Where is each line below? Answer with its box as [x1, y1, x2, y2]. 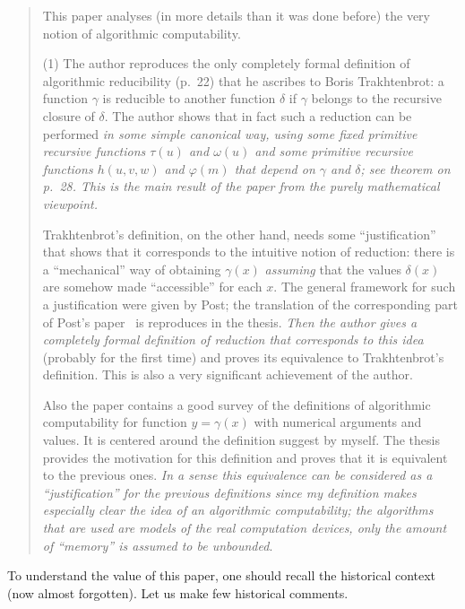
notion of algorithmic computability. [42, 23, 241, 42]
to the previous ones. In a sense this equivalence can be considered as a [42, 465, 433, 484]
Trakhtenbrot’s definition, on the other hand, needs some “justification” [42, 224, 436, 243]
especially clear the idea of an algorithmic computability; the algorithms [42, 500, 434, 519]
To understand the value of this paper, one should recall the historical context [7, 566, 436, 585]
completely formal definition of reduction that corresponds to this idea [42, 330, 424, 349]
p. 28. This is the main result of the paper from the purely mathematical [42, 177, 440, 196]
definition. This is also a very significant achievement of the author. [42, 365, 413, 384]
